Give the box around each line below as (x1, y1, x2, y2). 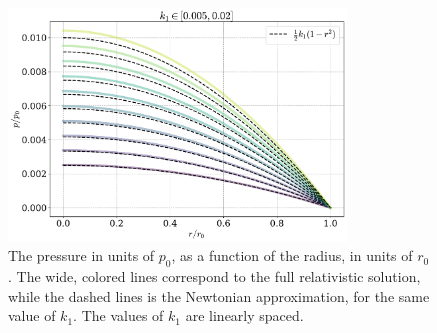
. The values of (73, 305, 164, 326)
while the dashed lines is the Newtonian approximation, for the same (8, 285, 430, 306)
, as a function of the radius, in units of (171, 245, 413, 266)
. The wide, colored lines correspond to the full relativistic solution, (8, 266, 421, 287)
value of (8, 305, 56, 326)
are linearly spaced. (185, 305, 304, 326)
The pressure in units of (8, 245, 155, 266)
